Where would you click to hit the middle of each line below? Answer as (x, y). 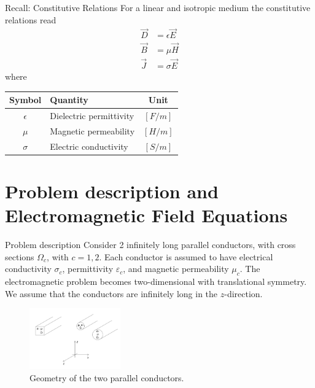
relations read (31, 19)
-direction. (243, 293)
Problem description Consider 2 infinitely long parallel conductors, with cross (150, 244)
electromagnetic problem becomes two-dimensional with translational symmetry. (156, 281)
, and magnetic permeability (176, 269)
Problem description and (112, 191)
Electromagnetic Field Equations (146, 215)
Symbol (25, 100)
